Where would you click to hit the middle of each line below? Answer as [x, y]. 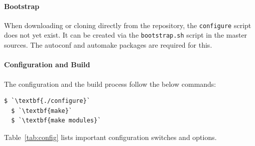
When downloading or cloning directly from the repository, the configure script [128, 25]
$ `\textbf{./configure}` [47, 101]
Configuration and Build [47, 64]
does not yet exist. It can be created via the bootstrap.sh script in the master [126, 35]
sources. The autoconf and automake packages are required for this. [108, 45]
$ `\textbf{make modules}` [56, 121]
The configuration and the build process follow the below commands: [110, 84]
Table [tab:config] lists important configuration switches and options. [110, 137]
